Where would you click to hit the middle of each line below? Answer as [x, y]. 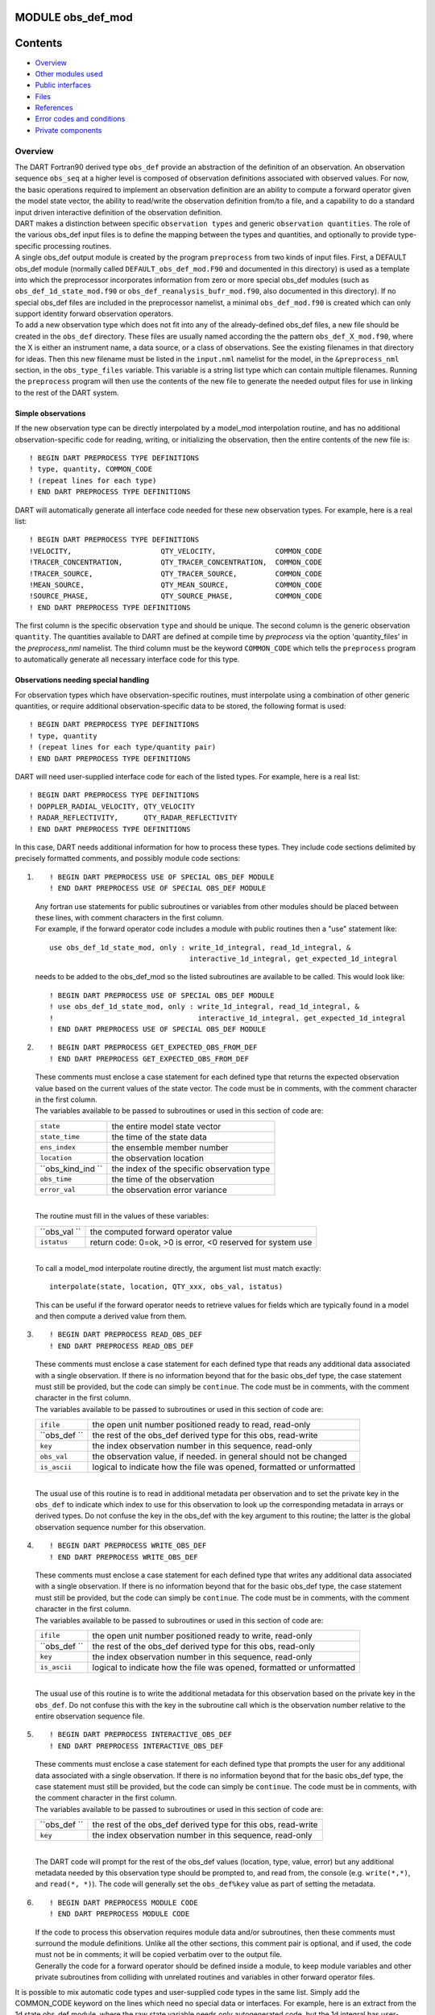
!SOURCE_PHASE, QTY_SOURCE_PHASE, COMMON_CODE [176, 596]
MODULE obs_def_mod [74, 17]
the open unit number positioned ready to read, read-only [201, 1425]
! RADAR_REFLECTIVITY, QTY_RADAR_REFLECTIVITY [133, 818]
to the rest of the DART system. [67, 393]
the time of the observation [163, 1179]
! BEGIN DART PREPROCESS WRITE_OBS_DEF [128, 1546]
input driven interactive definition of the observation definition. [119, 212]
